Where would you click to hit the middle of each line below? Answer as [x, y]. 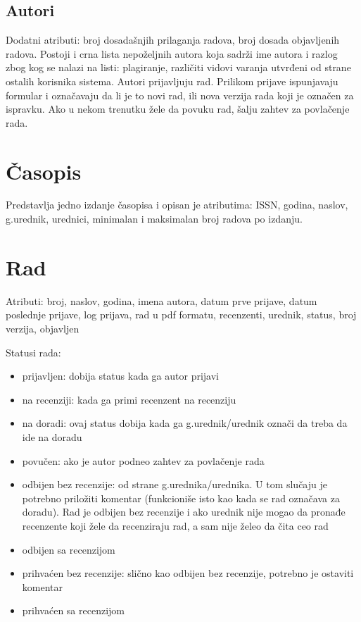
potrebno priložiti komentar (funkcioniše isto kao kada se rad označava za [181, 498]
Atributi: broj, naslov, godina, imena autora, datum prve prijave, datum [161, 300]
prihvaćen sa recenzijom [73, 610]
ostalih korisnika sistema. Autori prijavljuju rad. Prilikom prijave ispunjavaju [172, 81]
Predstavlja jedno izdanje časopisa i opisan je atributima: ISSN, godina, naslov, [177, 205]
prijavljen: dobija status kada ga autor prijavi [120, 376]
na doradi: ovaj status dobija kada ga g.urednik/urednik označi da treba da [185, 423]
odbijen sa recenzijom [69, 549]
